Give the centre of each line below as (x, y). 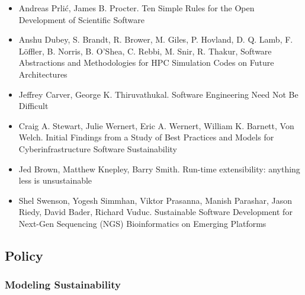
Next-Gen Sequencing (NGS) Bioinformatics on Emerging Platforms (142, 223)
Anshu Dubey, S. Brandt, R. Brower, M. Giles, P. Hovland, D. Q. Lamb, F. (156, 39)
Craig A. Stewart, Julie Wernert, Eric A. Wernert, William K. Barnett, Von (156, 125)
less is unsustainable (55, 180)
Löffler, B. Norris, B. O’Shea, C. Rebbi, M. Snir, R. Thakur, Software (145, 51)
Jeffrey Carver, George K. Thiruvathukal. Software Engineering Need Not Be (158, 94)
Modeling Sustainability (63, 285)
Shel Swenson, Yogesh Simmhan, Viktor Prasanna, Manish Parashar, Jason (155, 200)
